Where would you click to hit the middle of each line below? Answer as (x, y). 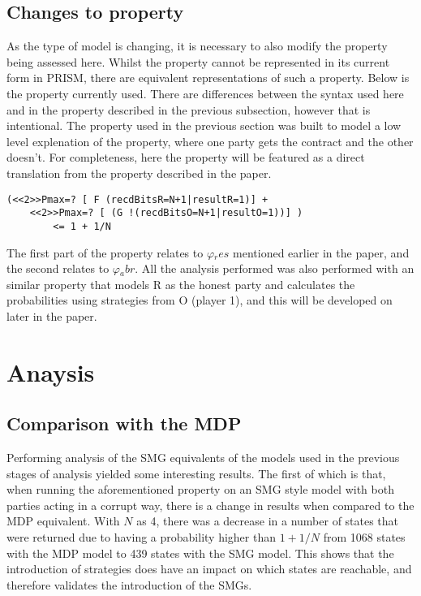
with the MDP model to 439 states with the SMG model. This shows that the (200, 553)
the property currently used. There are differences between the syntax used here (205, 93)
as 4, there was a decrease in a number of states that (268, 521)
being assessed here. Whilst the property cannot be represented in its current (198, 61)
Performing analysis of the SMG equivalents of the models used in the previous (203, 458)
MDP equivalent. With (63, 521)
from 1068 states (364, 537)
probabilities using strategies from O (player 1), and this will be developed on (200, 300)
